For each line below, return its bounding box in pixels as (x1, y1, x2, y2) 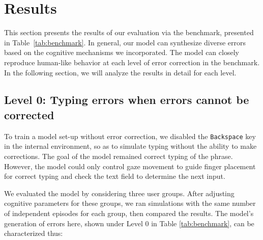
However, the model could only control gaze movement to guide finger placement (4, 161, 256, 171)
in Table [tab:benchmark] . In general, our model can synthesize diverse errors (4, 37, 246, 47)
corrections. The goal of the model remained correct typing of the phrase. (4, 150, 233, 161)
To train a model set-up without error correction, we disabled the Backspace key (4, 130, 256, 141)
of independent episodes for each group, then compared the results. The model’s (4, 207, 254, 218)
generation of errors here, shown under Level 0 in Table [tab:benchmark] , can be (4, 218, 254, 228)
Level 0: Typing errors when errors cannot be (4, 92, 249, 108)
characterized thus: (4, 228, 63, 238)
